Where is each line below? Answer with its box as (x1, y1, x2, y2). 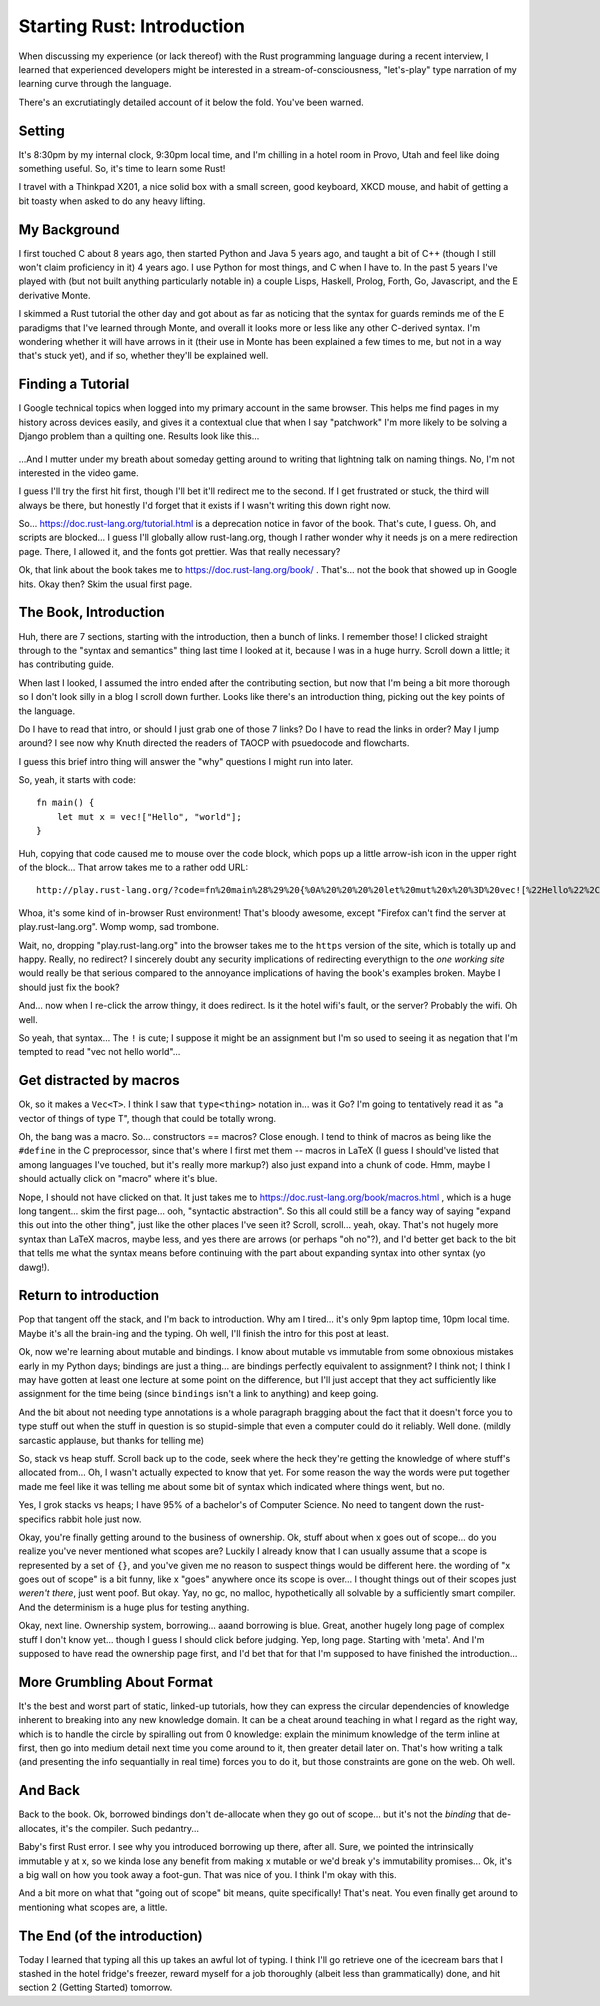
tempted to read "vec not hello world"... (18, 1046, 181, 1058)
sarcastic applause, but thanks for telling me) (18, 1434, 205, 1446)
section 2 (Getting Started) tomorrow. (18, 1981, 173, 1994)
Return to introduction (18, 1287, 160, 1304)
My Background (18, 221, 120, 238)
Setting (18, 122, 65, 139)
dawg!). (18, 1261, 50, 1273)
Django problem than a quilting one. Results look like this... (18, 430, 260, 442)
